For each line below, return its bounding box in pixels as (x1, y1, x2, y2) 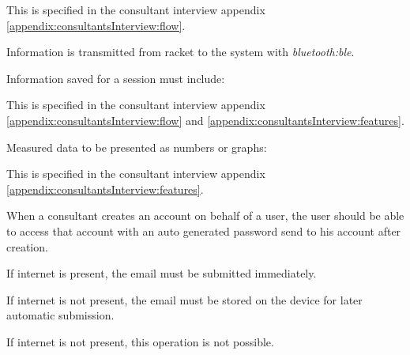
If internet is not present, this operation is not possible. (6, 333, 274, 349)
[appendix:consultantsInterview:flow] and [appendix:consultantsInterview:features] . (6, 111, 404, 128)
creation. (6, 238, 48, 255)
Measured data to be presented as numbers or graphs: (6, 138, 267, 155)
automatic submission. (6, 307, 115, 323)
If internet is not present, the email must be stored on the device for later (6, 291, 363, 308)
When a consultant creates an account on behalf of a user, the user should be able (6, 207, 404, 224)
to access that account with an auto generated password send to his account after (6, 222, 401, 239)
